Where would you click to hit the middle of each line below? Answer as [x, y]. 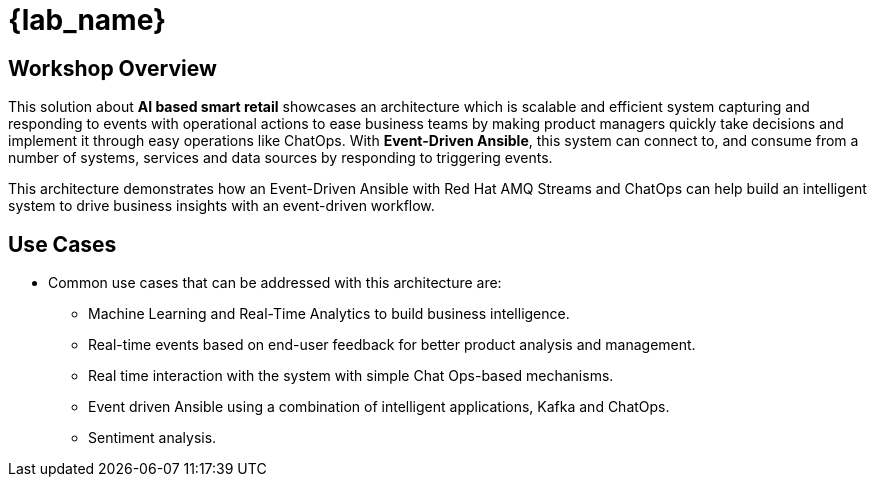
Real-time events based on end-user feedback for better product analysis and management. [392, 345]
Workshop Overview [112, 68]
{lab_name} [87, 20]
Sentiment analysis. [152, 438]
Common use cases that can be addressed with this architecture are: [275, 283]
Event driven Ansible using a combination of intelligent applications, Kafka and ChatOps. [379, 407]
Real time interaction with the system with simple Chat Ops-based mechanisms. [351, 376]
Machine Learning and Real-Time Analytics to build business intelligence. [329, 314]
